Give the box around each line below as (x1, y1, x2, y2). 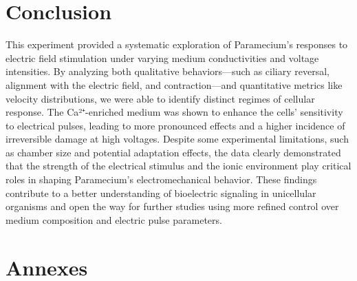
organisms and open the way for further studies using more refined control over (6, 199, 339, 214)
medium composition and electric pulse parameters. (6, 212, 222, 227)
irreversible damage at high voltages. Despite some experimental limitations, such (6, 132, 349, 146)
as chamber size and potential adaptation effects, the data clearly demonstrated (6, 145, 341, 159)
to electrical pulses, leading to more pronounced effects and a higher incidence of (6, 118, 345, 132)
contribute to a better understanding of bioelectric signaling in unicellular (6, 185, 316, 200)
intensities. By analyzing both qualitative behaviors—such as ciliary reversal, (6, 64, 330, 79)
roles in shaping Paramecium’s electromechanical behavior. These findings (6, 172, 317, 187)
